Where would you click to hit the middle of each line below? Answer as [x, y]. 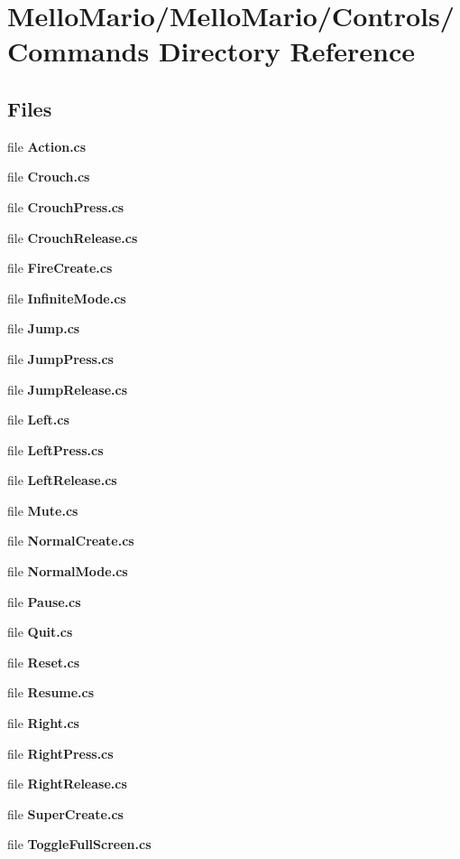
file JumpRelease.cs [68, 389]
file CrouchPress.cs [66, 206]
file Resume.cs [51, 692]
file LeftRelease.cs [62, 480]
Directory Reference [286, 51]
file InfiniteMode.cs [67, 298]
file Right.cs [43, 723]
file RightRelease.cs [67, 784]
